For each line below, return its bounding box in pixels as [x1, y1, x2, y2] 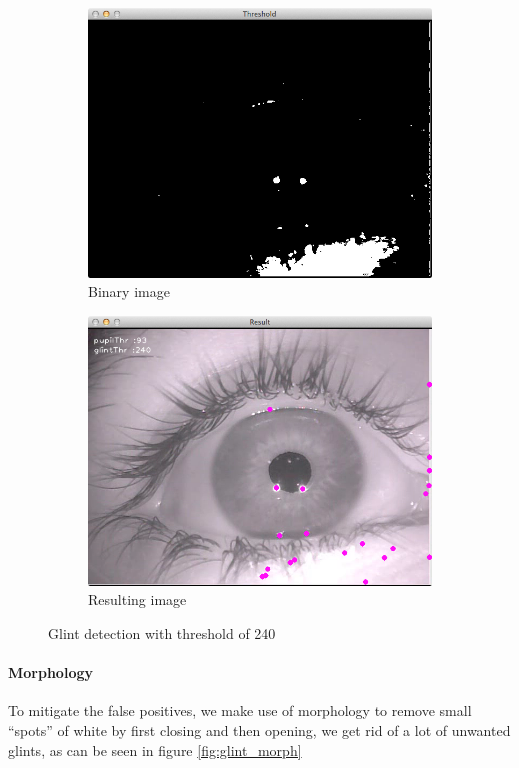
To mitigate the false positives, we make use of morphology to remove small [8, 700, 472, 721]
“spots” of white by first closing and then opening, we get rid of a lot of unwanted [8, 719, 511, 740]
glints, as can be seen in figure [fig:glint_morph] [8, 739, 302, 760]
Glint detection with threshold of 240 [48, 623, 276, 643]
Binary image [88, 281, 170, 302]
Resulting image [88, 589, 187, 610]
